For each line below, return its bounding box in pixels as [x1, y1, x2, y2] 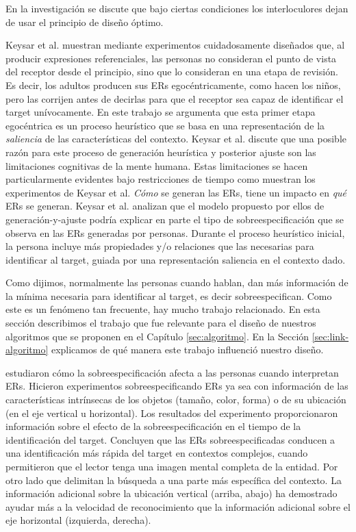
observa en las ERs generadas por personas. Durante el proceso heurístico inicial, [5, 225, 345, 240]
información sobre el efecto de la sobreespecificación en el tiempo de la [5, 419, 301, 433]
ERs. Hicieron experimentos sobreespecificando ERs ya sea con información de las [5, 379, 348, 393]
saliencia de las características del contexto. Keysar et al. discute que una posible [5, 131, 346, 146]
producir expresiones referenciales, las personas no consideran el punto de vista [5, 51, 337, 65]
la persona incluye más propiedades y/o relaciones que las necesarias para [5, 239, 314, 253]
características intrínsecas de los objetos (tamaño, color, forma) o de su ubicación [5, 392, 346, 407]
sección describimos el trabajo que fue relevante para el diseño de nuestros [5, 316, 316, 330]
